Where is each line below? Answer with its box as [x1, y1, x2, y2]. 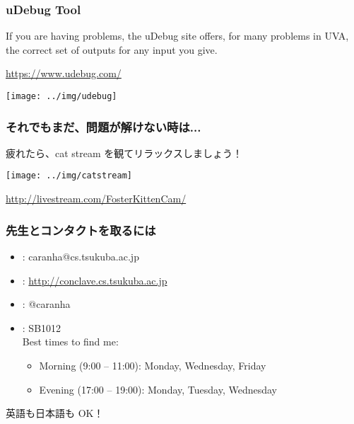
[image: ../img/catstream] [6, 171, 132, 181]
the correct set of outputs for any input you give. [6, 42, 218, 57]
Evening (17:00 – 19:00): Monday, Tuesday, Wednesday [39, 382, 277, 396]
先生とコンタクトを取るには [6, 221, 156, 239]
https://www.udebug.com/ [6, 66, 122, 81]
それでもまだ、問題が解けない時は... [6, 118, 201, 135]
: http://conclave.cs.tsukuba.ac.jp [22, 273, 167, 287]
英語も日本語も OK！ [6, 406, 104, 420]
